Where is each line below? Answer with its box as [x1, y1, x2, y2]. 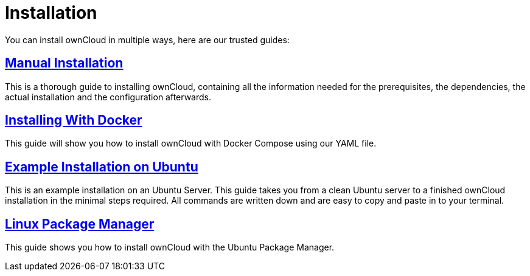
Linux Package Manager [5, 216, 155, 232]
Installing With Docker [5, 112, 142, 128]
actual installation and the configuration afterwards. [5, 91, 212, 102]
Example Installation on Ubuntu [5, 159, 198, 174]
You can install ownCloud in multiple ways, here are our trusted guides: [5, 34, 290, 45]
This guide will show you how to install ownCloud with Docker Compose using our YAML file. [5, 138, 377, 149]
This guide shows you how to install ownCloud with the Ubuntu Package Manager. [5, 242, 335, 253]
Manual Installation [5, 55, 124, 71]
